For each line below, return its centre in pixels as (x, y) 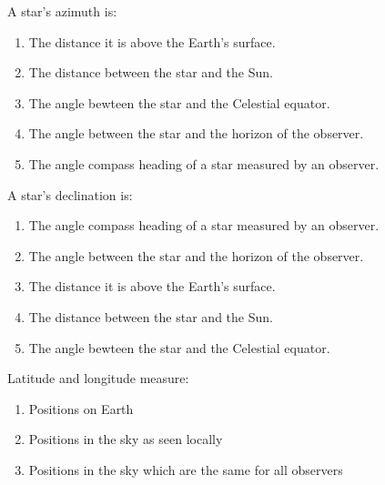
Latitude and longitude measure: (98, 378)
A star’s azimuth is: (62, 11)
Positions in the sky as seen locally (126, 439)
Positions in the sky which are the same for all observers (186, 469)
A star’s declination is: (70, 194)
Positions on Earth (81, 408)
